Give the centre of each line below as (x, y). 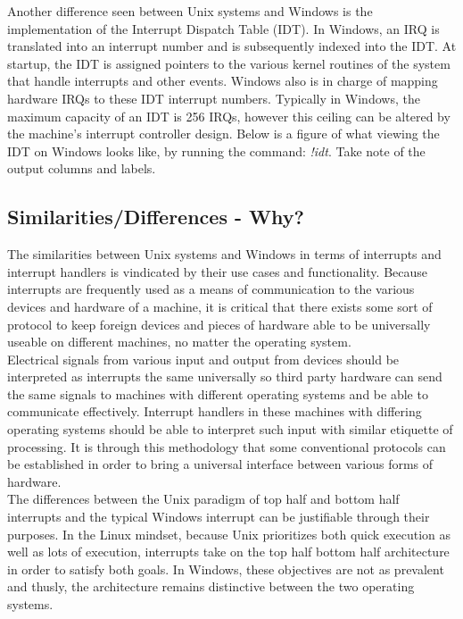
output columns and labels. (82, 168)
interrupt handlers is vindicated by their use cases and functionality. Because (218, 271)
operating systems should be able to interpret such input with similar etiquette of (230, 429)
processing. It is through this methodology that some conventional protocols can (227, 446)
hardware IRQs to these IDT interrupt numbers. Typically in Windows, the (214, 98)
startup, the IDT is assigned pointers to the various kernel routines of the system (229, 63)
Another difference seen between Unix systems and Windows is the (190, 11)
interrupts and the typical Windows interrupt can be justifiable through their (219, 517)
